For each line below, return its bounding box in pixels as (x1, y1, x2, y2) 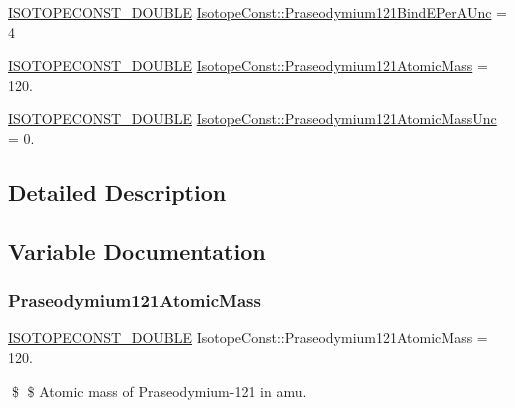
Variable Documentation (8, 235, 266, 266)
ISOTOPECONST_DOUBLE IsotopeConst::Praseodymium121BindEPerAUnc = (8, 2, 507, 22)
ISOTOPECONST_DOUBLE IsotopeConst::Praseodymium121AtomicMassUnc (8, 108, 497, 129)
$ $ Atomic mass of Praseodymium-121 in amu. (11, 380, 307, 401)
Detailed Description (8, 176, 227, 207)
